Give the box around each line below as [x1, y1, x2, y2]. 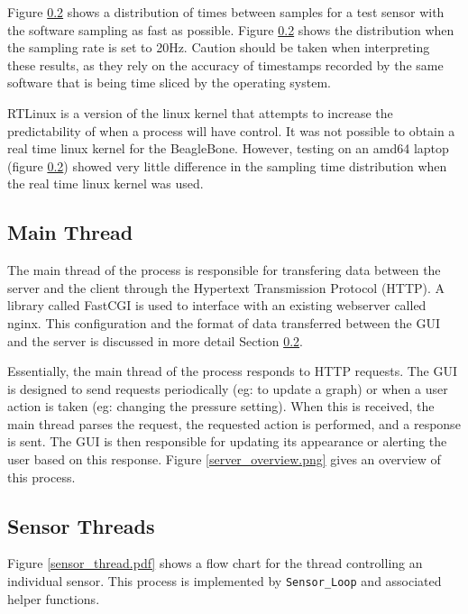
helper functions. [7, 589, 100, 608]
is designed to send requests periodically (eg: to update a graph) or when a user [7, 379, 448, 398]
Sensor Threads [7, 511, 155, 539]
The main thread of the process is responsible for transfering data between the [7, 261, 441, 280]
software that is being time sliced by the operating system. [7, 73, 331, 92]
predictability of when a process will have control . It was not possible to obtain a [7, 121, 455, 140]
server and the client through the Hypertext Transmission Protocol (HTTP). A [7, 278, 445, 297]
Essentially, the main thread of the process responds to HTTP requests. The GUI [7, 362, 458, 380]
